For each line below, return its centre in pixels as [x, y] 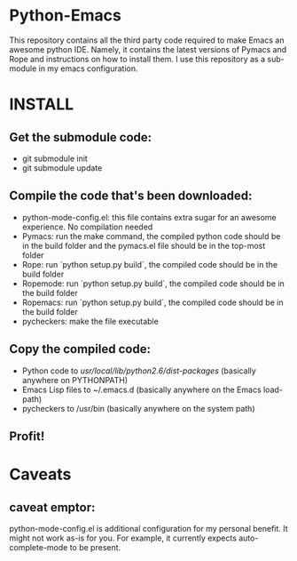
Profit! [27, 436]
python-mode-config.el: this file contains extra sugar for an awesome [149, 217]
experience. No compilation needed [87, 227]
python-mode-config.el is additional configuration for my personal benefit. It [148, 528]
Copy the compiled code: [80, 349]
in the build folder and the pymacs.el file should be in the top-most [144, 245]
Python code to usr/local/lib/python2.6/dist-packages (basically [139, 371]
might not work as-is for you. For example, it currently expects [123, 538]
